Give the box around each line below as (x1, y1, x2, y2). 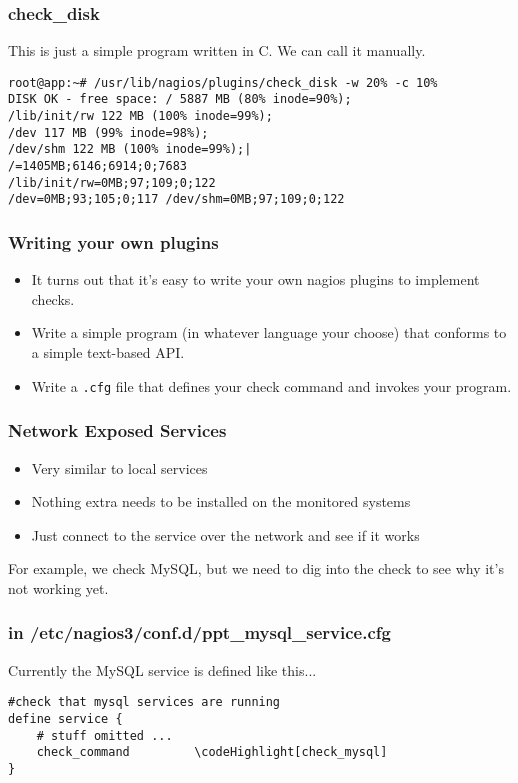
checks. (31, 288, 75, 309)
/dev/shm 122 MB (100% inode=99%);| (8, 142, 252, 157)
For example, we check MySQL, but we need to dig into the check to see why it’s (8, 558, 504, 579)
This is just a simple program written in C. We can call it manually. (8, 40, 426, 61)
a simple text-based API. (31, 342, 185, 363)
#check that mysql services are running (8, 695, 281, 710)
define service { (8, 711, 123, 726)
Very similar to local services (31, 457, 208, 478)
